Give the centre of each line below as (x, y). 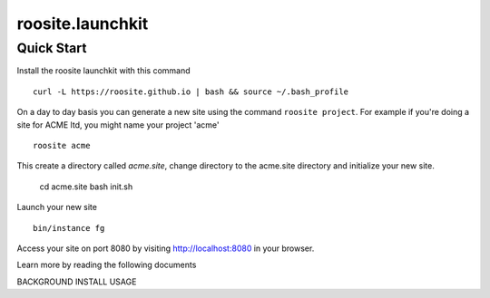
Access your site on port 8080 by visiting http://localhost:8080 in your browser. (166, 248)
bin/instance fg (69, 228)
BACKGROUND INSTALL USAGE (77, 282)
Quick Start (52, 48)
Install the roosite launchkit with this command (103, 71)
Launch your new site (57, 207)
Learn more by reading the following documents (107, 265)
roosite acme (62, 145)
